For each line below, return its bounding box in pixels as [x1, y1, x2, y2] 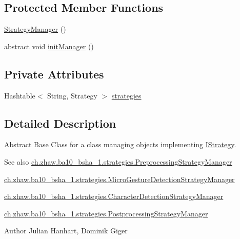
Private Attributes [4, 66, 104, 82]
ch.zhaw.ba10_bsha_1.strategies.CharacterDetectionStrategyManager [4, 191, 224, 202]
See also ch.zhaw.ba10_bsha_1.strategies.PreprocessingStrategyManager [4, 156, 232, 167]
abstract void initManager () [4, 41, 94, 51]
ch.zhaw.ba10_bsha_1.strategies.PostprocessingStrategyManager [4, 208, 208, 218]
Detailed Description [4, 115, 116, 131]
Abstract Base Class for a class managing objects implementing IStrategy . [4, 139, 236, 150]
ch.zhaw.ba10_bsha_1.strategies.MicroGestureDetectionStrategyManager [4, 173, 235, 184]
